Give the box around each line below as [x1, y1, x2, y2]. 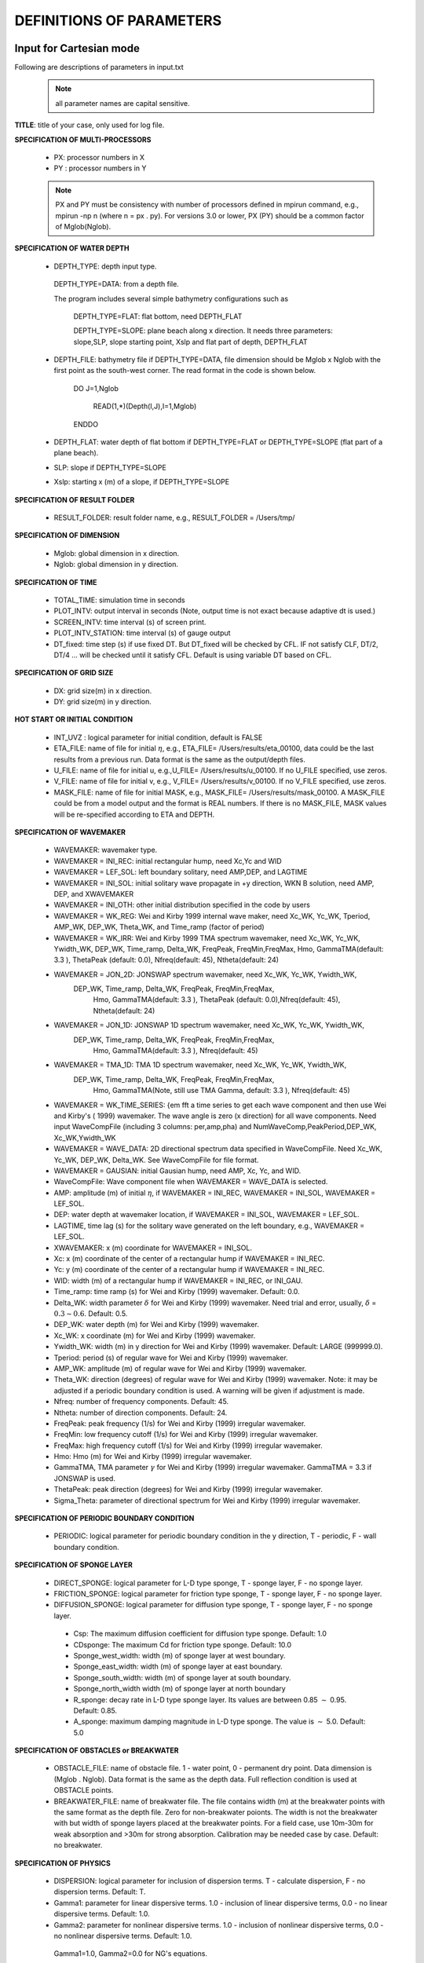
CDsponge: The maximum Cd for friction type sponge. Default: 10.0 [73, 1639, 292, 1649]
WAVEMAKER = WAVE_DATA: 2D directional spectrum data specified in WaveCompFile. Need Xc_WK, [53, 1144, 382, 1153]
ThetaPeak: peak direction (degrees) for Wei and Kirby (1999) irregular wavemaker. [53, 1485, 323, 1494]
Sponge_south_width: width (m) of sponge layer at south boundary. [73, 1672, 291, 1682]
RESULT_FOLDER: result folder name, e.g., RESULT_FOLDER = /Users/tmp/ [53, 513, 295, 522]
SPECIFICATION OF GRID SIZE [14, 668, 114, 678]
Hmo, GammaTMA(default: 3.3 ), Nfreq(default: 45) [93, 1046, 258, 1055]
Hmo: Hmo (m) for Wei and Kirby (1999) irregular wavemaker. [53, 1452, 252, 1461]
